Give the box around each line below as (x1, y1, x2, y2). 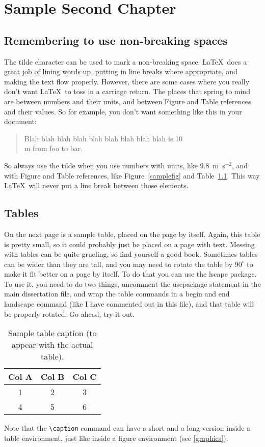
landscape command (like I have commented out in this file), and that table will (4, 299, 254, 309)
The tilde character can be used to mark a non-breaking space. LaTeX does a (4, 56, 247, 67)
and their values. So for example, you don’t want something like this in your (4, 106, 242, 116)
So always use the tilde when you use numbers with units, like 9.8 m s (4, 160, 225, 170)
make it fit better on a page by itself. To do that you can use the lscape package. (4, 269, 257, 279)
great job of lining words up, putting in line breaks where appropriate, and (4, 66, 237, 77)
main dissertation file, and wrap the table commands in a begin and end (4, 288, 230, 299)
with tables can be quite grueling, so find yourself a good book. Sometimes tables (4, 249, 258, 259)
